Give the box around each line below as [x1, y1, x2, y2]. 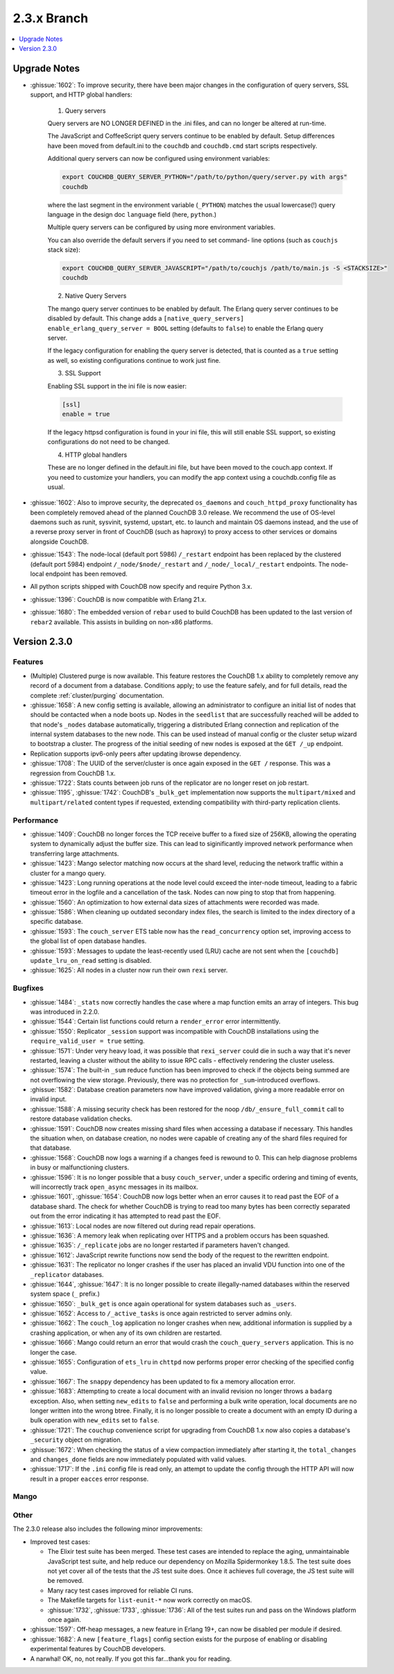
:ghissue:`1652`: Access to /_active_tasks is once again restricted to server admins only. [30, 1309, 293, 1317]
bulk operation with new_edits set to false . [30, 1416, 160, 1424]
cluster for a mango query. [30, 869, 107, 877]
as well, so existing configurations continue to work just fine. [47, 356, 221, 364]
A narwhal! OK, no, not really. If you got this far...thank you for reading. [30, 1655, 232, 1663]
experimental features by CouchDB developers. [30, 1645, 166, 1653]
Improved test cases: [30, 1537, 90, 1546]
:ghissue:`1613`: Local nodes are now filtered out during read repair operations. [30, 1221, 256, 1230]
